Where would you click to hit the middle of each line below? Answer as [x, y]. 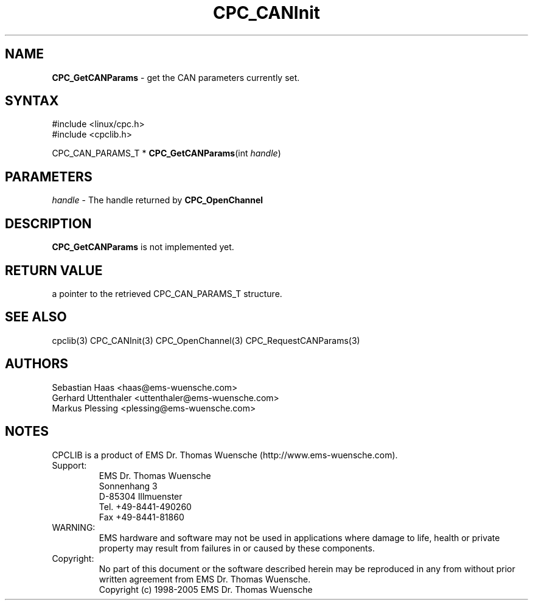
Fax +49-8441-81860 [141, 517]
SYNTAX [32, 101]
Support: [69, 465]
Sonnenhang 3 [128, 486]
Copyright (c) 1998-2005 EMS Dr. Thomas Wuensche [206, 589]
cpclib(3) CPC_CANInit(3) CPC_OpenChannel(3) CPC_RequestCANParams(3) [206, 340]
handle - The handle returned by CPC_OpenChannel [158, 200]
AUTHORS [37, 364]
